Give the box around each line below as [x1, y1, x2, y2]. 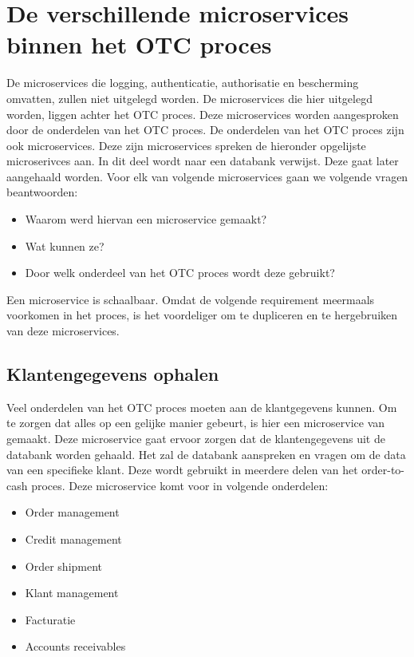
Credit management [25, 530, 122, 547]
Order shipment [25, 557, 103, 574]
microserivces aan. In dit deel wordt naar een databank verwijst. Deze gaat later [6, 152, 399, 169]
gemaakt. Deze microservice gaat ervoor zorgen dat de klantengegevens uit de [6, 430, 385, 447]
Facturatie [25, 611, 76, 627]
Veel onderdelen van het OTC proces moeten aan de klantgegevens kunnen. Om [6, 398, 397, 415]
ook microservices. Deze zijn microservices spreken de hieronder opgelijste [6, 137, 366, 153]
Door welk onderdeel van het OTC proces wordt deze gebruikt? [25, 264, 335, 281]
